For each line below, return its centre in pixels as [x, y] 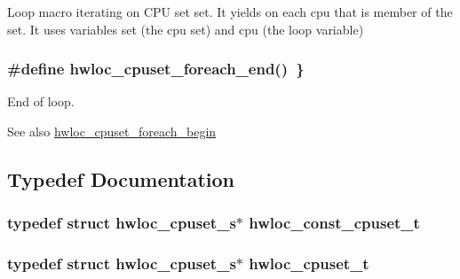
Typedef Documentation [121, 178]
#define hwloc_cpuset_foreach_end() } [156, 69]
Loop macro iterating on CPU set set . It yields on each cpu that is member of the [230, 12]
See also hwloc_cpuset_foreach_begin [112, 131]
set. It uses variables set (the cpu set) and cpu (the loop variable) [186, 29]
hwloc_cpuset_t [309, 263]
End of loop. [41, 101]
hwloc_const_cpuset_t [334, 223]
